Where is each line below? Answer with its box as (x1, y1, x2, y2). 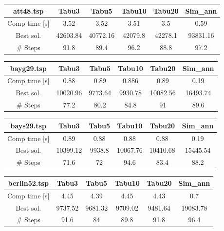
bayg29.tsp (10, 63, 47, 73)
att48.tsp (13, 5, 44, 16)
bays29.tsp (10, 120, 46, 130)
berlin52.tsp (8, 178, 49, 188)
